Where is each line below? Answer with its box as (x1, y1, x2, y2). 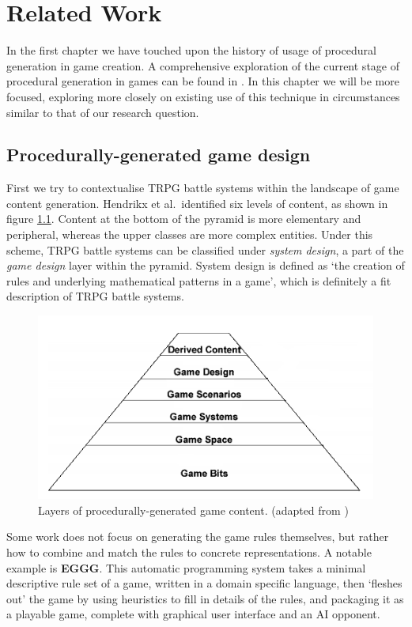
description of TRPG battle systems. (6, 288, 184, 304)
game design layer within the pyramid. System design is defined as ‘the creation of (6, 257, 405, 274)
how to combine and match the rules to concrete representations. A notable (6, 543, 372, 560)
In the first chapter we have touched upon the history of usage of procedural (6, 42, 376, 59)
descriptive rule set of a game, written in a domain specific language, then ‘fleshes (6, 575, 403, 591)
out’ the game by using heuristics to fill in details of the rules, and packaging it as (6, 590, 404, 606)
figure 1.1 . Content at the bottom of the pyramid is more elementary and (6, 210, 361, 227)
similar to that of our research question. (6, 104, 199, 120)
